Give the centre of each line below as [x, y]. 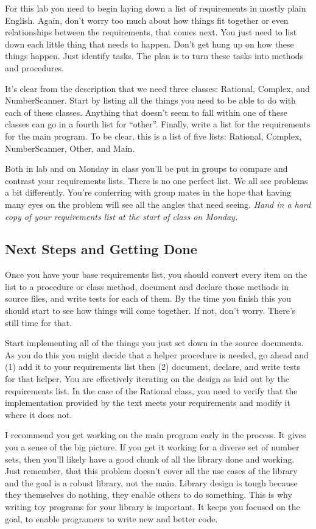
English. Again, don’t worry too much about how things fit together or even [147, 20]
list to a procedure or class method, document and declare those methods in [147, 286]
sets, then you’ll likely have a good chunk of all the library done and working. [150, 459]
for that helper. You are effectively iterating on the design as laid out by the [147, 379]
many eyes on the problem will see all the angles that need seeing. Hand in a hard [158, 204]
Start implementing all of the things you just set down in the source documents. [154, 343]
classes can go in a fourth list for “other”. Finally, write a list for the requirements [158, 124]
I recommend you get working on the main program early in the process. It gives [156, 435]
